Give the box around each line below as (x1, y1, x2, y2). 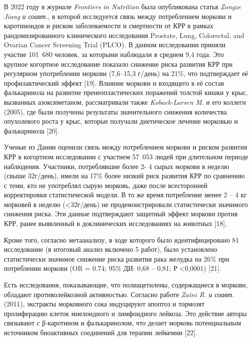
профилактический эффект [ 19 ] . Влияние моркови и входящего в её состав (4, 77, 224, 88)
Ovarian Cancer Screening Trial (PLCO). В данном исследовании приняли (4, 39, 226, 50)
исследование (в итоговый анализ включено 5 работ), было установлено (4, 244, 218, 254)
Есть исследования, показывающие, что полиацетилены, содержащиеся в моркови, (4, 280, 248, 290)
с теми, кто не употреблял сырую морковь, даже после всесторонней (4, 180, 208, 190)
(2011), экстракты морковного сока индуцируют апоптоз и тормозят (4, 299, 205, 309)
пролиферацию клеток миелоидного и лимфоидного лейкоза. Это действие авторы (4, 308, 247, 318)
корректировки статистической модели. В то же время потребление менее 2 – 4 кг (4, 189, 247, 200)
